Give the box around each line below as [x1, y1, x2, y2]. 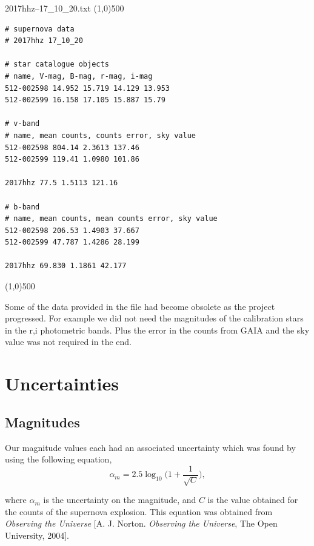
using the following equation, [5, 453, 112, 465]
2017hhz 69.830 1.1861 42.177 [5, 261, 127, 271]
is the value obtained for [207, 493, 298, 506]
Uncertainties [5, 371, 119, 396]
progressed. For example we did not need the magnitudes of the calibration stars [5, 312, 304, 324]
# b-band [5, 202, 40, 211]
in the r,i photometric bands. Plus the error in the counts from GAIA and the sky [5, 323, 310, 336]
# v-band [5, 119, 40, 128]
